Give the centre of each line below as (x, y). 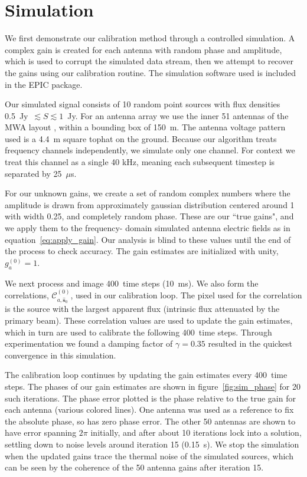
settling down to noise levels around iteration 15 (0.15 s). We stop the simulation (152, 444)
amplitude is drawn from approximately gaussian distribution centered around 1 (150, 204)
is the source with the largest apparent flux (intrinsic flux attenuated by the (142, 309)
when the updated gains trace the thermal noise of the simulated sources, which (149, 455)
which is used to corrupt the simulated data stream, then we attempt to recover (149, 61)
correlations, (27, 295)
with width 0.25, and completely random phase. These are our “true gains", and (149, 216)
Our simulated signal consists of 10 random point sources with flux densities (143, 104)
